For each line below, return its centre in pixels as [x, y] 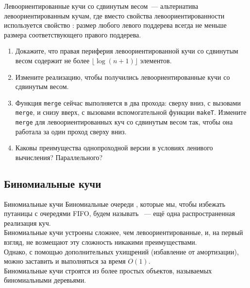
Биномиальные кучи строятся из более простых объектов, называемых [108, 270]
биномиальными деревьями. [45, 280]
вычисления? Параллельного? [59, 157]
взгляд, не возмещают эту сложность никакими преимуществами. [100, 242]
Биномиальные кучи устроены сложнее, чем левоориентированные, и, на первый [124, 232]
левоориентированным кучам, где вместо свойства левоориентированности [114, 15]
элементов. [156, 60]
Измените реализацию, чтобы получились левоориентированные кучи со [123, 77]
